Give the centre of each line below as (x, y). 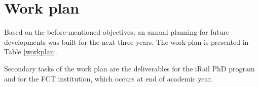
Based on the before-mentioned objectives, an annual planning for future (117, 32)
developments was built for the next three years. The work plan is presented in (126, 41)
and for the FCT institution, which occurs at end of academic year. (108, 78)
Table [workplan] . (31, 52)
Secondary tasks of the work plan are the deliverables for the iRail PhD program (129, 68)
